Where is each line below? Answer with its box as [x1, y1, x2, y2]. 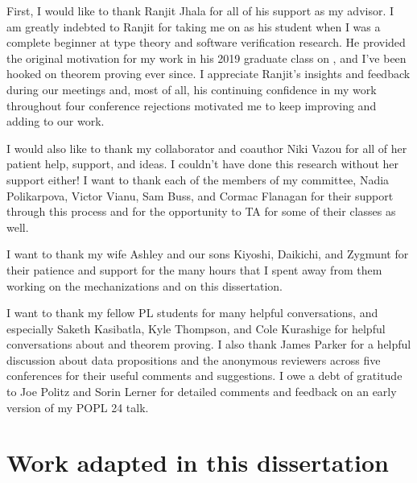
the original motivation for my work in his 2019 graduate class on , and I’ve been [6, 49, 407, 66]
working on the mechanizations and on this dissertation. [6, 277, 283, 294]
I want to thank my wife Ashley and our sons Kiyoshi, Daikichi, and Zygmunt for [6, 246, 409, 262]
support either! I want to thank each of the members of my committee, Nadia [6, 171, 390, 188]
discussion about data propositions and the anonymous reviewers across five [6, 351, 381, 368]
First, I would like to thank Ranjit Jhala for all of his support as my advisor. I [6, 2, 394, 19]
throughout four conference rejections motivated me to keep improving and [6, 97, 377, 114]
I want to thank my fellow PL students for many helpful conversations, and [6, 304, 378, 321]
